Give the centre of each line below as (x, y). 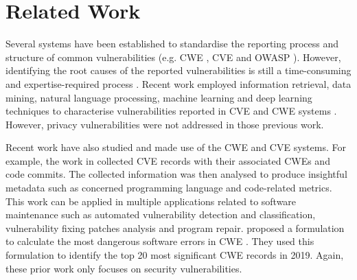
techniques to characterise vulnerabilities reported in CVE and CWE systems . (171, 111)
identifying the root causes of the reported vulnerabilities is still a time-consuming (178, 70)
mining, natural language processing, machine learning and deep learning (159, 97)
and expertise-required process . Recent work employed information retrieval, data (178, 83)
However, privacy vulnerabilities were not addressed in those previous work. (165, 124)
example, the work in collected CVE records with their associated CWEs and (168, 160)
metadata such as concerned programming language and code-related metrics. (169, 188)
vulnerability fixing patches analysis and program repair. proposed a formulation (175, 227)
